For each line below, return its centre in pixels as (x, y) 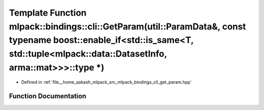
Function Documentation (48, 96)
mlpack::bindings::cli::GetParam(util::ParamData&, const (128, 26)
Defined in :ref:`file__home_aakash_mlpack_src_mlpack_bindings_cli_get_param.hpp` (107, 82)
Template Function (48, 13)
